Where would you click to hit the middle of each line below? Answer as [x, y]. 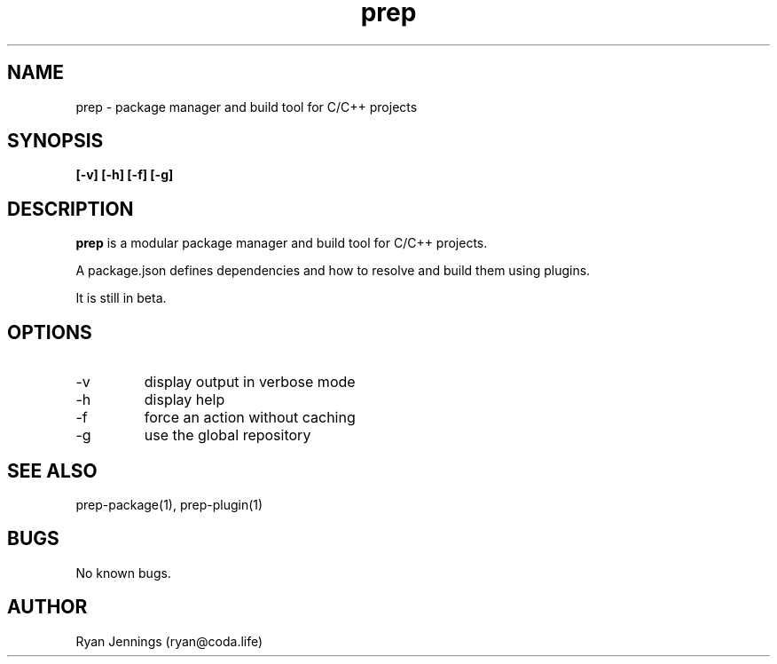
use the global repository [228, 435]
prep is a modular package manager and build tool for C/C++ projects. [282, 243]
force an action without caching [250, 418]
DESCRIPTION [71, 209]
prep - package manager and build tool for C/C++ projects [247, 107]
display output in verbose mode [250, 382]
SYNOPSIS [55, 141]
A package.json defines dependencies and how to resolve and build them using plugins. [333, 271]
